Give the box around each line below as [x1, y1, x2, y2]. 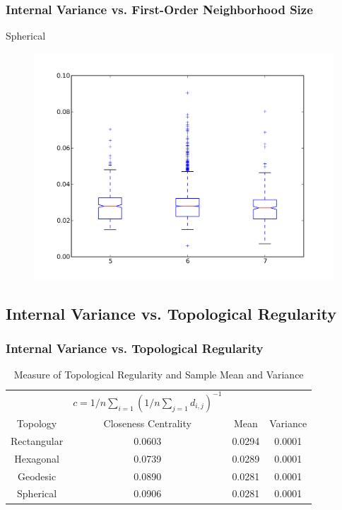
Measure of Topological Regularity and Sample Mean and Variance [13, 367, 304, 382]
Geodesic [17, 468, 57, 483]
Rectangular [11, 433, 64, 448]
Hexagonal [14, 451, 59, 465]
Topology [16, 416, 57, 431]
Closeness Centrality [103, 416, 191, 431]
